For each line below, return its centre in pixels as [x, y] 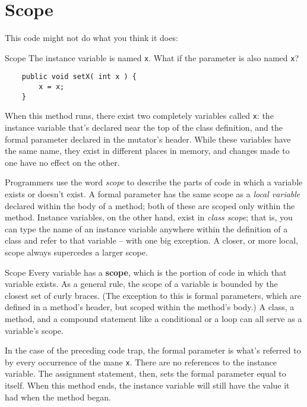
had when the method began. [58, 397]
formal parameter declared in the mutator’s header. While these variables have [148, 139]
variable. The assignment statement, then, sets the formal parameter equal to [145, 373]
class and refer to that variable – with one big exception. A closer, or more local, [151, 240]
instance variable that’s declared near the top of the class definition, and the [144, 127]
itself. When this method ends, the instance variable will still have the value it [147, 385]
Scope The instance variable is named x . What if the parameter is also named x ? [152, 57]
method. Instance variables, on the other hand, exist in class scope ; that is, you [149, 217]
